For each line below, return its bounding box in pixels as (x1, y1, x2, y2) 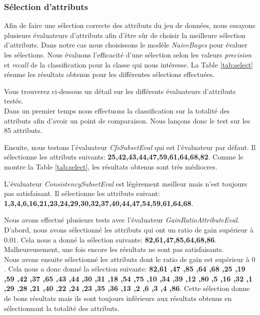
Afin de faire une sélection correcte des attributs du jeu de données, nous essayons (4, 20, 255, 30)
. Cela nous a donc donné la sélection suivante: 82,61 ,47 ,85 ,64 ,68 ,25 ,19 (4, 263, 245, 274)
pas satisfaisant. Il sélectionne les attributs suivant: (4, 188, 160, 198)
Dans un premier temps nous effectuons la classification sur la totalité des (4, 105, 230, 115)
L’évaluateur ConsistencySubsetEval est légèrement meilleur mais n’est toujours (4, 178, 247, 188)
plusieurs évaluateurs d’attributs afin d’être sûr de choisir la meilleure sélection (4, 29, 246, 40)
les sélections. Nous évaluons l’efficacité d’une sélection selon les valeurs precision (4, 49, 252, 59)
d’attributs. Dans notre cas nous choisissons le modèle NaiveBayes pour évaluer (4, 39, 247, 50)
